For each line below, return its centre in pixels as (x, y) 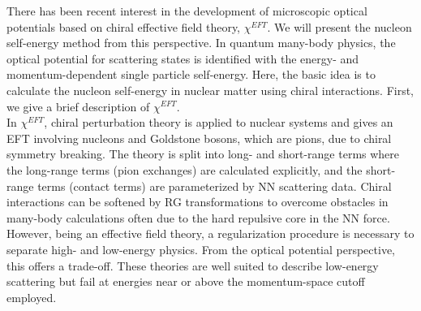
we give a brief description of (78, 106)
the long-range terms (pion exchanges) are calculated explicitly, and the (185, 169)
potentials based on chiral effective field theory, (124, 26)
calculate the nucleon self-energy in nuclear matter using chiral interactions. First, (210, 90)
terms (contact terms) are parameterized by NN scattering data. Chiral (215, 186)
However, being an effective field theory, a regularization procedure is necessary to (210, 233)
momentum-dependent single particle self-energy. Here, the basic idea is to (191, 74)
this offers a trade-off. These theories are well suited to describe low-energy (193, 265)
